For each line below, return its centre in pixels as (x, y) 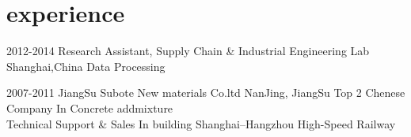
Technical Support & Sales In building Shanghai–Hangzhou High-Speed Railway (201, 123)
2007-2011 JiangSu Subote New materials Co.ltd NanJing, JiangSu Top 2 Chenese (206, 93)
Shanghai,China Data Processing (86, 66)
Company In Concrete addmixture (90, 107)
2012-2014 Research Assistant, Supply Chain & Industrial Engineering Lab (188, 51)
